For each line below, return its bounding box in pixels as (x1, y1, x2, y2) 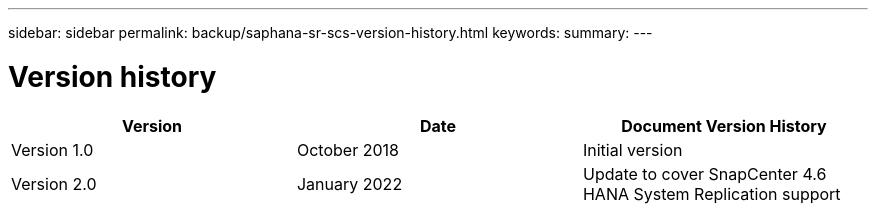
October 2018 (296, 139, 399, 160)
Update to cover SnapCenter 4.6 (582, 163, 827, 184)
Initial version (582, 139, 683, 160)
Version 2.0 (11, 173, 97, 194)
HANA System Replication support (582, 183, 841, 204)
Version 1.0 (11, 139, 94, 160)
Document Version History (621, 115, 827, 136)
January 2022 (296, 173, 403, 194)
